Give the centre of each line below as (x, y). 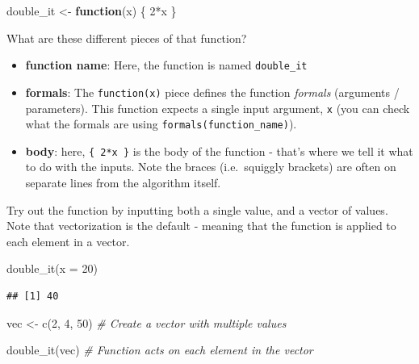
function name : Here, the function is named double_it (166, 65)
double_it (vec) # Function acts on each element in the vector (160, 350)
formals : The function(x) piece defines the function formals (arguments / (212, 92)
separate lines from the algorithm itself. (123, 183)
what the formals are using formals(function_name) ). (161, 124)
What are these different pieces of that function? (127, 38)
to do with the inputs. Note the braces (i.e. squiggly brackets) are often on (211, 167)
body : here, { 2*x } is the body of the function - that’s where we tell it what (219, 151)
